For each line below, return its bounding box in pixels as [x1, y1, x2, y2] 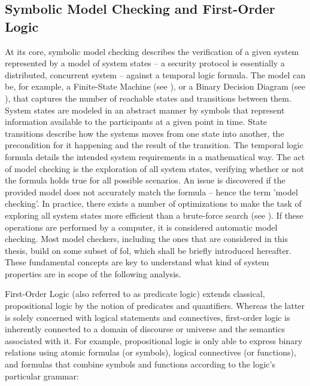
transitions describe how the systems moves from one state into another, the [5, 127, 284, 139]
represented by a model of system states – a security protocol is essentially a [5, 57, 285, 69]
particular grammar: [5, 369, 79, 382]
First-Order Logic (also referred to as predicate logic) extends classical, [5, 287, 265, 300]
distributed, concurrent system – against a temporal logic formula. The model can [5, 68, 306, 81]
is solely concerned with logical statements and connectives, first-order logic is [5, 311, 290, 323]
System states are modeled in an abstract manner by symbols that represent [5, 103, 285, 116]
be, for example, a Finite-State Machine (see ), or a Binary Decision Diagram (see [5, 80, 306, 93]
